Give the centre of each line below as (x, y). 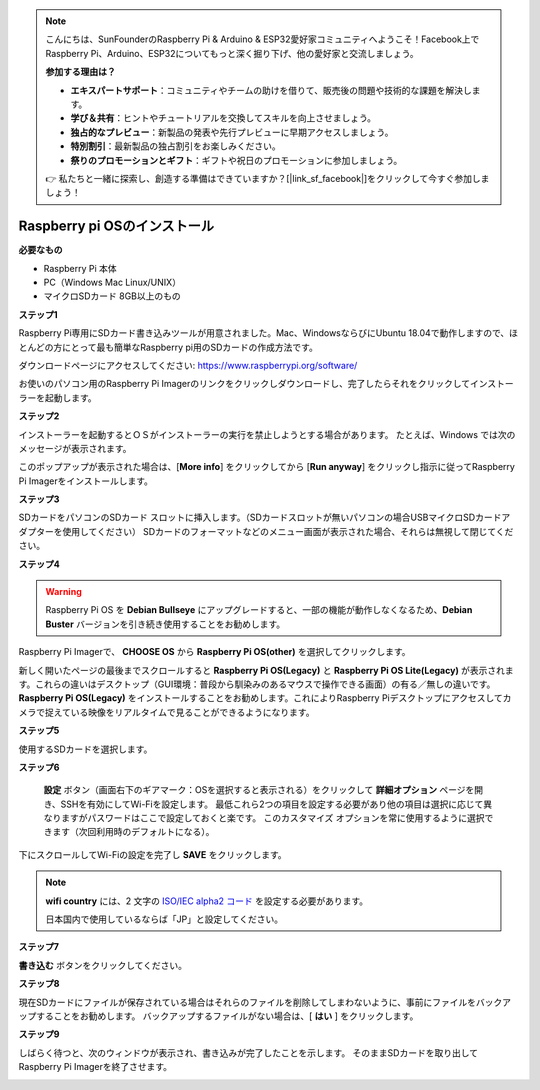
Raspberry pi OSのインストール (116, 226)
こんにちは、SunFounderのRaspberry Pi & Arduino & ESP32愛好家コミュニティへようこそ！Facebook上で (262, 39)
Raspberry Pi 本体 (80, 268)
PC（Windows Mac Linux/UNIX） (112, 282)
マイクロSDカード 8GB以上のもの (112, 296)
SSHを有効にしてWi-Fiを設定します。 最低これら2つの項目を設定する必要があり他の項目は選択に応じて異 (276, 804)
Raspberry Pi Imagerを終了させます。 (95, 1067)
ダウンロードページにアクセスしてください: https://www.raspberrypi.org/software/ (188, 365)
